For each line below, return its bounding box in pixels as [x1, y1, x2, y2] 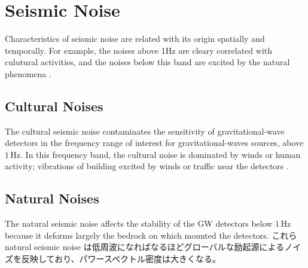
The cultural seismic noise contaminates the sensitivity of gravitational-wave [5, 124, 285, 137]
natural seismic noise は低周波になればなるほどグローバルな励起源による [5, 240, 285, 253]
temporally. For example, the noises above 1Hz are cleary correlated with [5, 44, 273, 56]
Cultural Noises [5, 96, 103, 115]
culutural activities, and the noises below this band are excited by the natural [5, 56, 290, 68]
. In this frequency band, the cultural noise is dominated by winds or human [20, 148, 301, 160]
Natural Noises [5, 189, 99, 208]
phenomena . [5, 67, 51, 80]
